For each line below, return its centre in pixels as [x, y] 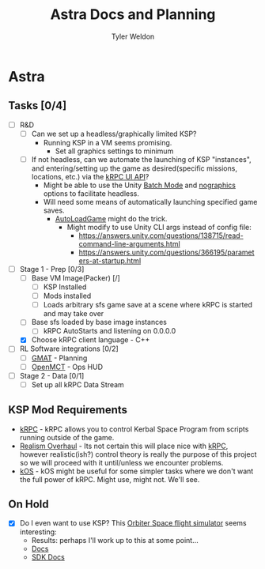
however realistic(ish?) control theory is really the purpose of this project [138, 454]
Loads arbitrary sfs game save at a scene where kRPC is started [148, 305]
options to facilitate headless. [91, 193]
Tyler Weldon [133, 36]
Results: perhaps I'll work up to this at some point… [115, 541]
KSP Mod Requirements [68, 410]
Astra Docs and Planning [133, 15]
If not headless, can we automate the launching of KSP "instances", [141, 159]
